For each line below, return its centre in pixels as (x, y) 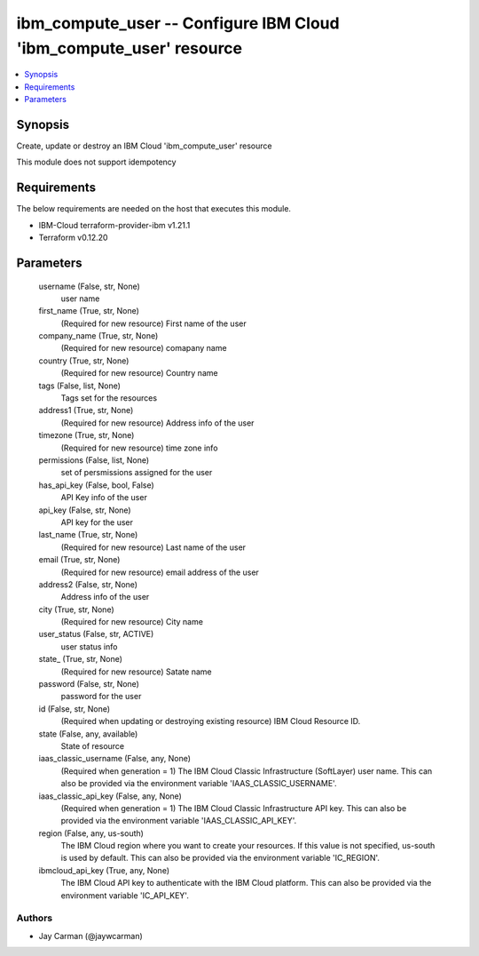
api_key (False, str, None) (85, 510)
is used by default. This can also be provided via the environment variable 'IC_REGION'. (220, 858)
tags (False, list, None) (80, 386)
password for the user (101, 697)
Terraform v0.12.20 (73, 238)
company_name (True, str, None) (98, 336)
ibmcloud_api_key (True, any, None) (104, 870)
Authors (35, 918)
